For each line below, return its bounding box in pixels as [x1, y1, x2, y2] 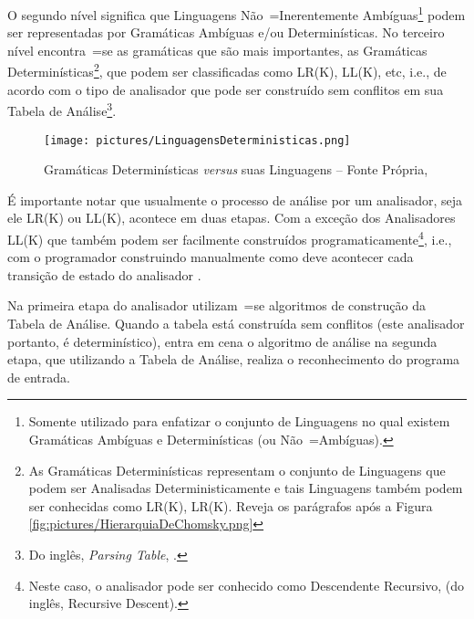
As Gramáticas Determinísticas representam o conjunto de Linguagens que [28, 460, 446, 479]
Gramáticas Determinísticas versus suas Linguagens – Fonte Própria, [44, 160, 428, 179]
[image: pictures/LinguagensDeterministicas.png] [44, 133, 351, 147]
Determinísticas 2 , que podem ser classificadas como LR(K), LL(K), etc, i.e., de [7, 59, 447, 81]
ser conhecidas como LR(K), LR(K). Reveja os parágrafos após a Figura [28, 496, 433, 515]
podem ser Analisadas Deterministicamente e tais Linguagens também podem [28, 478, 463, 498]
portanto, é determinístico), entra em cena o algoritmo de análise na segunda [7, 331, 438, 351]
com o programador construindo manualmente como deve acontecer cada [7, 247, 414, 267]
